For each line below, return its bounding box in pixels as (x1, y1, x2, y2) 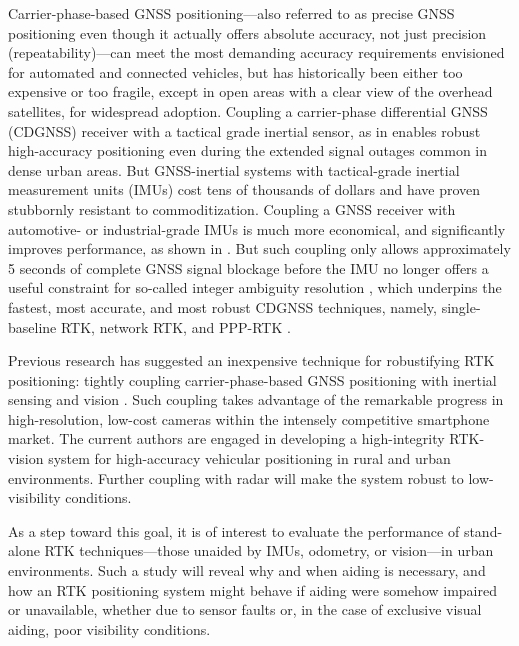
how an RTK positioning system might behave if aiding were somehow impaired (8, 579, 498, 600)
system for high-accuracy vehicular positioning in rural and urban (48, 448, 451, 469)
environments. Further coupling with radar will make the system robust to (8, 467, 464, 488)
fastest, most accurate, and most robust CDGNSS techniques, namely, (8, 296, 437, 317)
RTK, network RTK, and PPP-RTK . (60, 316, 291, 337)
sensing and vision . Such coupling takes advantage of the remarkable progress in (8, 389, 504, 410)
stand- (463, 520, 503, 541)
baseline (8, 316, 57, 337)
